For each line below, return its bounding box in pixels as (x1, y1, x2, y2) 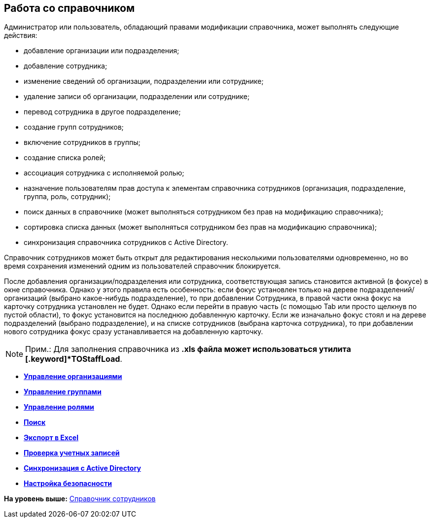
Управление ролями (24, 403, 94, 412)
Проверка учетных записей (24, 449, 120, 457)
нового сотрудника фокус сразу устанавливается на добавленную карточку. (4, 327, 263, 336)
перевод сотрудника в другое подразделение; (24, 107, 181, 116)
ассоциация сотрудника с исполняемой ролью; (24, 169, 184, 177)
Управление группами (24, 387, 102, 396)
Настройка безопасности (24, 479, 112, 488)
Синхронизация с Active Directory (24, 464, 141, 473)
